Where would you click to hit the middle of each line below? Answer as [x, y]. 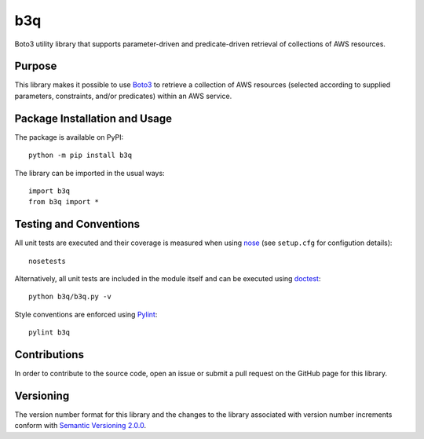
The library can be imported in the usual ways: [90, 173]
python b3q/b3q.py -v [70, 297]
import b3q [49, 191]
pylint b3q [49, 333]
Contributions [49, 355]
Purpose [36, 66]
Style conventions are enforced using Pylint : [86, 314]
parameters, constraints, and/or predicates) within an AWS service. [123, 96]
